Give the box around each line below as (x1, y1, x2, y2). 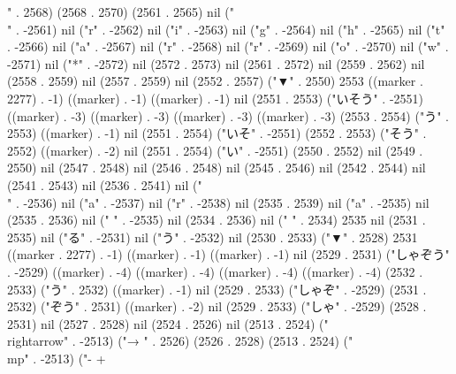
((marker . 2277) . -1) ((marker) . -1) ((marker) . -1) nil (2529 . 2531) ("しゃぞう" (7, 245, 450, 263)
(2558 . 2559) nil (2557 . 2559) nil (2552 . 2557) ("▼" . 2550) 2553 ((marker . (7, 72, 423, 90)
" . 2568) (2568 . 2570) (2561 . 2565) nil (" (7, 3, 235, 20)
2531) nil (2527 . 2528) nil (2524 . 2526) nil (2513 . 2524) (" (7, 314, 329, 332)
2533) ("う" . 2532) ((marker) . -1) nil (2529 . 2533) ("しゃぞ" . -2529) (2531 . (7, 279, 427, 298)
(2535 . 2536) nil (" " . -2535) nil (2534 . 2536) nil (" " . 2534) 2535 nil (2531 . (7, 210, 426, 229)
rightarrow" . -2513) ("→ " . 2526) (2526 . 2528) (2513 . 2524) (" (7, 332, 353, 350)
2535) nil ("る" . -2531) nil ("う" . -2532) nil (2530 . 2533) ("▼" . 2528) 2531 (7, 227, 418, 246)
